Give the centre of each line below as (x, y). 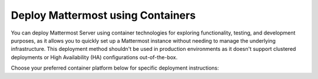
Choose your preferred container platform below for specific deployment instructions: (115, 68)
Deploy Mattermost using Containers (103, 15)
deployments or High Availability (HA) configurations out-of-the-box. (94, 57)
